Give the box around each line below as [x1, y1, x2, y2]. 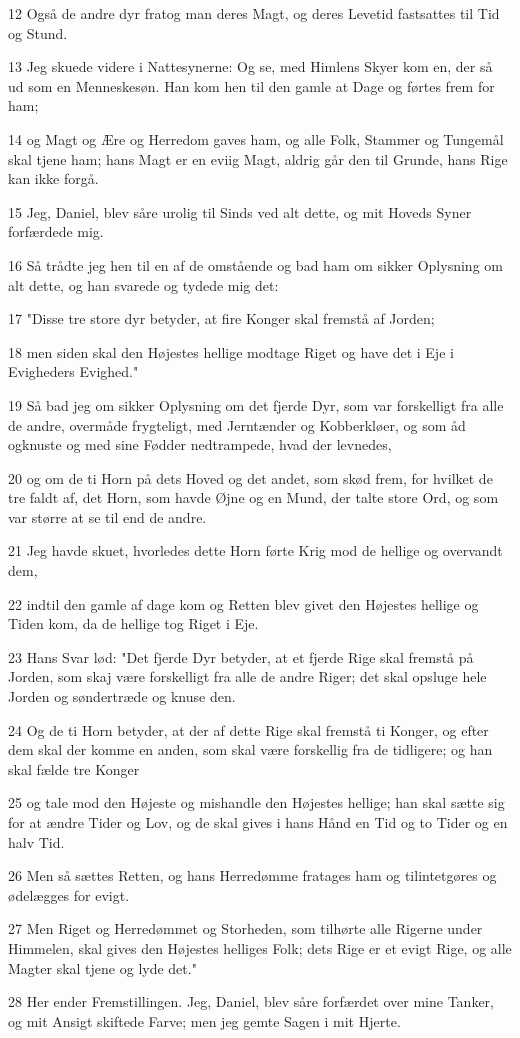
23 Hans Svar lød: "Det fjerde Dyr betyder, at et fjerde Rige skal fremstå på [8, 646, 474, 667]
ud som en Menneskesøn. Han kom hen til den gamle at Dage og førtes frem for [8, 75, 495, 96]
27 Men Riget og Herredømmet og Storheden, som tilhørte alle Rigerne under [8, 918, 483, 939]
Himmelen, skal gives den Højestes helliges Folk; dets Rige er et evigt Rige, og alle [8, 937, 512, 958]
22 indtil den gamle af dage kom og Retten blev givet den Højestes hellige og [8, 593, 479, 614]
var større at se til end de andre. [8, 506, 207, 527]
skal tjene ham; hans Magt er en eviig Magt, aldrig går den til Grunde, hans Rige [8, 148, 508, 169]
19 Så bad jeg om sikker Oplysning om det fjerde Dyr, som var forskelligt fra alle [8, 394, 504, 415]
